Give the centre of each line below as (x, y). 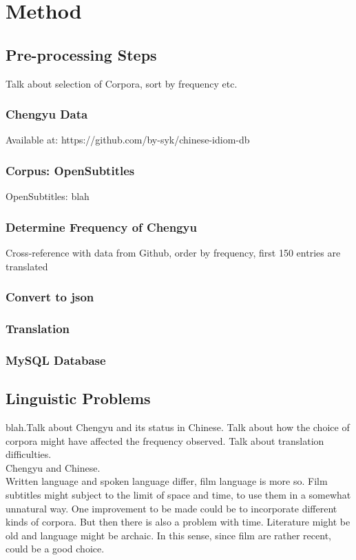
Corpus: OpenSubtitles (70, 170)
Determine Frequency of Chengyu (101, 227)
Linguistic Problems (78, 398)
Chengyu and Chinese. (53, 467)
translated (27, 266)
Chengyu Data (47, 114)
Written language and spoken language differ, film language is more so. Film (167, 481)
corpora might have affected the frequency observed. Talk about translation (165, 440)
